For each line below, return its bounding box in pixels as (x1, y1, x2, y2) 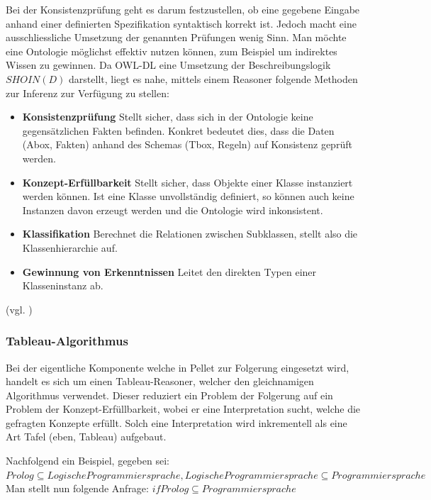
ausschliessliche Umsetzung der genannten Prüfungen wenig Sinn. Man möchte (6, 30, 347, 45)
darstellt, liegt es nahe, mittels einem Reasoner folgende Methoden (69, 71, 358, 86)
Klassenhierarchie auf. (22, 240, 118, 255)
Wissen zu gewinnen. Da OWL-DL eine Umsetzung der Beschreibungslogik (6, 57, 331, 72)
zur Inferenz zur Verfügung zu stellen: (6, 85, 169, 100)
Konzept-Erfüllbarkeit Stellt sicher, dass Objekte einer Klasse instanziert (22, 174, 353, 189)
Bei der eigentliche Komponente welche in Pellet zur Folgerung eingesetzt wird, (6, 360, 349, 374)
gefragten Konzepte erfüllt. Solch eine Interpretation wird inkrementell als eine (6, 415, 347, 430)
